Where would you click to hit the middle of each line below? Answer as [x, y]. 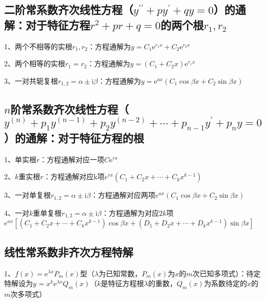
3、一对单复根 [27, 195]
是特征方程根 [122, 283]
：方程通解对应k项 [74, 176]
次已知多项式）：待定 [227, 273]
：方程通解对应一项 [72, 159]
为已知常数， [120, 273]
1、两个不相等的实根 [38, 46]
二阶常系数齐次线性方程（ [69, 10]
